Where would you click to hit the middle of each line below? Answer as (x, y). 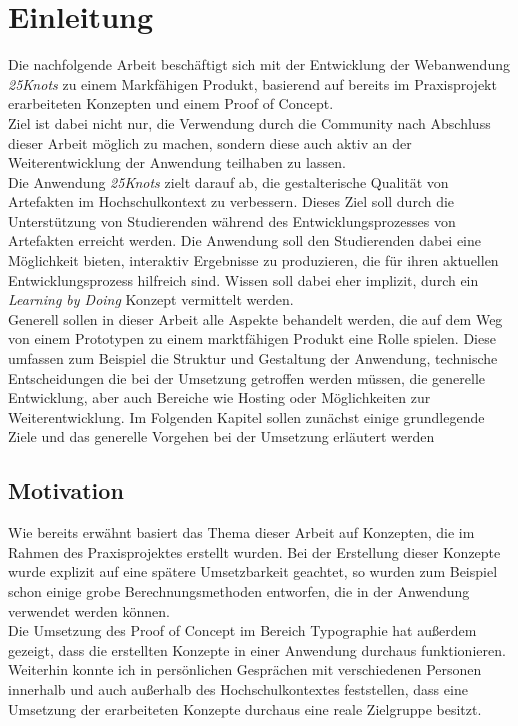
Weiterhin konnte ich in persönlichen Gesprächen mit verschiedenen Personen (245, 669)
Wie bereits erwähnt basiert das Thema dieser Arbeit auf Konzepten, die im (241, 532)
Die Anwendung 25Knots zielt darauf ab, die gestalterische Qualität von (228, 181)
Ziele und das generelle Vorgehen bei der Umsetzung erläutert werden (221, 436)
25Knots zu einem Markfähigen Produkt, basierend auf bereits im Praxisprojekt (252, 83)
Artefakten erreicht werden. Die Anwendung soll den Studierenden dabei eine (244, 240)
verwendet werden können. (89, 610)
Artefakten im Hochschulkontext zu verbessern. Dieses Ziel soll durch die (231, 201)
